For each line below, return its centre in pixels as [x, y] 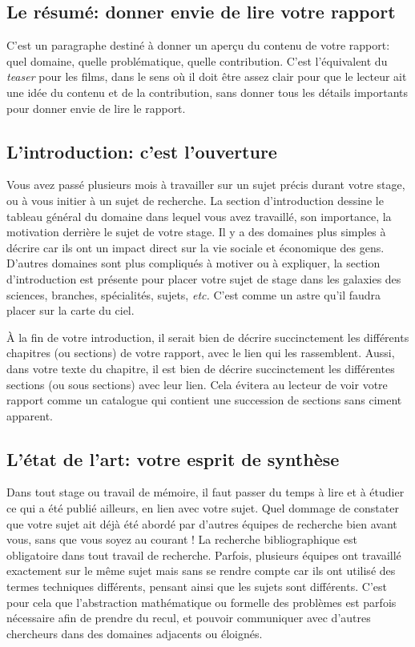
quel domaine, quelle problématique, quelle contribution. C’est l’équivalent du [197, 60]
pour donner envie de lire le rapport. [96, 108]
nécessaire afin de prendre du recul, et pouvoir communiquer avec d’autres [189, 618]
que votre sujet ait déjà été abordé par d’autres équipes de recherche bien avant [202, 523]
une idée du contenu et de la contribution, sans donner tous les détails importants [207, 92]
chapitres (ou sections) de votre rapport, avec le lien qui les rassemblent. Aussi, [201, 353]
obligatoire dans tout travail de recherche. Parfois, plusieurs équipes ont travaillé [204, 555]
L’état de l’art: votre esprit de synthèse [173, 458]
